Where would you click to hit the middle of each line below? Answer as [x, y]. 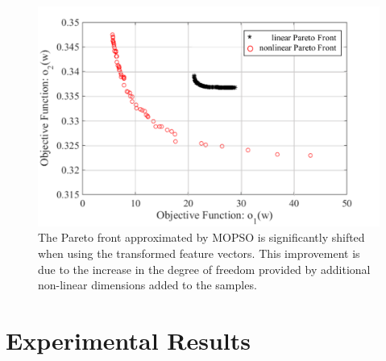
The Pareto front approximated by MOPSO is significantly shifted [201, 237]
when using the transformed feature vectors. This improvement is [199, 253]
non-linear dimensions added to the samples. [147, 285]
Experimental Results [128, 340]
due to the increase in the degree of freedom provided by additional [204, 269]
